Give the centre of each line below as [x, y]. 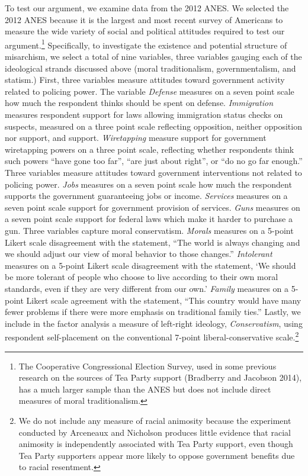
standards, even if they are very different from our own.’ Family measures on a [147, 288]
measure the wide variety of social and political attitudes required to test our [145, 31]
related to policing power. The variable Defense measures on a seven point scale [150, 91]
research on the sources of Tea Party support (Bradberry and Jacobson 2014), [160, 377]
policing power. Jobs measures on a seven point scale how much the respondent [148, 184]
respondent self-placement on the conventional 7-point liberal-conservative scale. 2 [152, 336]
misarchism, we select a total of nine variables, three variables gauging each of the [153, 57]
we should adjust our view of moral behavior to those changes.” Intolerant [139, 254]
